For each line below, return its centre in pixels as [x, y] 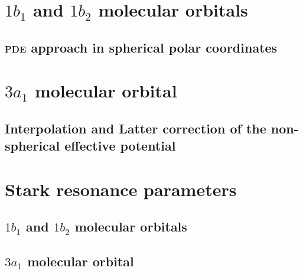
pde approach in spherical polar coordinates [141, 47]
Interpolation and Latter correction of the [136, 128]
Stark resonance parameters [121, 189]
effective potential [120, 146]
